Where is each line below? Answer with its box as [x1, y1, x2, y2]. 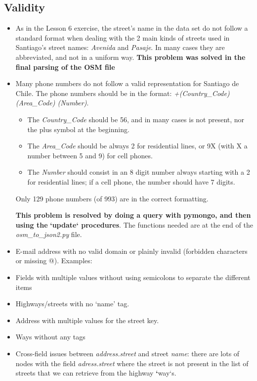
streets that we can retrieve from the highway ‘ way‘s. [15, 368, 176, 378]
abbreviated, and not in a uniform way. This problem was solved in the [15, 51, 246, 62]
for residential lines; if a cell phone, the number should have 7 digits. [27, 176, 235, 187]
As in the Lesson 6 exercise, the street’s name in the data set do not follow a [15, 23, 248, 33]
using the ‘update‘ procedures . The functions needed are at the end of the [15, 219, 253, 230]
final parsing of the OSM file [15, 61, 115, 72]
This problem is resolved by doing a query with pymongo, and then [15, 210, 251, 220]
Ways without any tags [15, 332, 86, 342]
